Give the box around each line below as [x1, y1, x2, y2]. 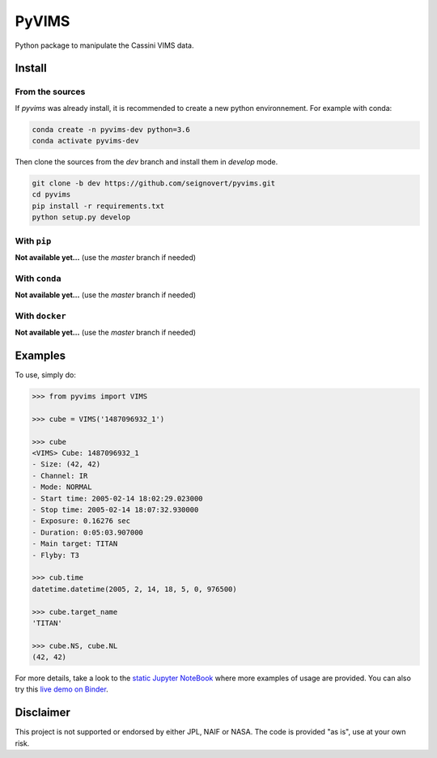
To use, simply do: [15, 370, 76, 380]
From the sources [15, 86, 86, 97]
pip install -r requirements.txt [32, 201, 165, 211]
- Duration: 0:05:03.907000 [32, 527, 143, 537]
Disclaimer [15, 705, 70, 720]
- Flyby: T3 [32, 551, 80, 560]
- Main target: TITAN [32, 539, 118, 548]
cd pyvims [32, 190, 71, 199]
